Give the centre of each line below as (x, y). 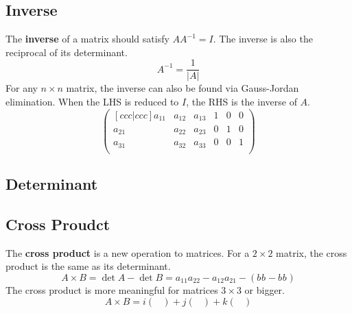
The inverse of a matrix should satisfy (87, 39)
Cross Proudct (58, 224)
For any (22, 88)
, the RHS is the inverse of (242, 102)
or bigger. (265, 289)
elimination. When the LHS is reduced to (92, 102)
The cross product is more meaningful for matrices (112, 289)
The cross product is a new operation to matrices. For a (128, 252)
